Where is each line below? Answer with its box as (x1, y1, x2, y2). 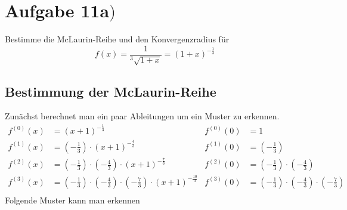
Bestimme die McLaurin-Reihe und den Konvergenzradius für (5, 33, 230, 45)
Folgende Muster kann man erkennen (5, 193, 140, 206)
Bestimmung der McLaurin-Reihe (5, 82, 216, 100)
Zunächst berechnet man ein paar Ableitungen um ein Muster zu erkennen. (5, 110, 280, 122)
